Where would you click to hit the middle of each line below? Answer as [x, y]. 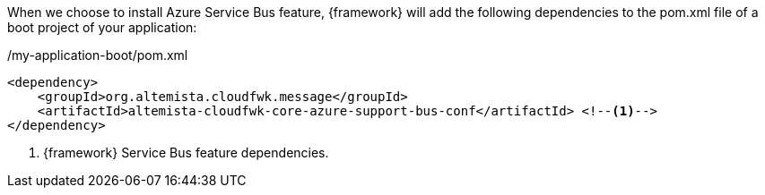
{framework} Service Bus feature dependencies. [186, 153]
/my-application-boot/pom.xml [98, 55]
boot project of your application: [102, 27]
